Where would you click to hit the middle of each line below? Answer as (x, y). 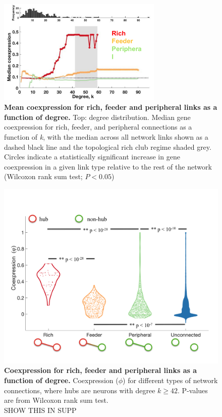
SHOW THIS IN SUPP (40, 410)
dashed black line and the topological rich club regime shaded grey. (108, 147)
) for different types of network (170, 380)
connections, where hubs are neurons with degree (80, 390)
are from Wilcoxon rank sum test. (56, 400)
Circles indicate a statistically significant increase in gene (92, 157)
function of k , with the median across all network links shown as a (106, 136)
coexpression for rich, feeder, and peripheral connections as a (98, 127)
